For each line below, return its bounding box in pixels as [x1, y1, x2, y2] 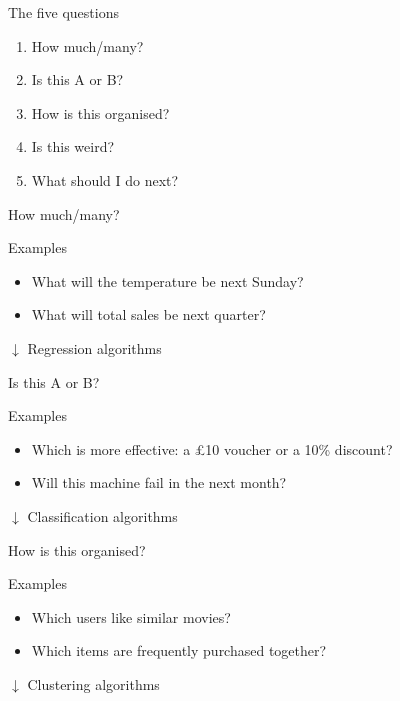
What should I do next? [31, 169, 179, 190]
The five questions [8, 2, 119, 22]
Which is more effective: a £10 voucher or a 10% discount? [31, 438, 393, 459]
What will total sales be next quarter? [31, 304, 266, 325]
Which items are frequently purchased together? [31, 640, 327, 661]
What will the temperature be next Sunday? [31, 270, 304, 291]
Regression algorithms [27, 337, 162, 358]
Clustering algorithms [27, 673, 160, 694]
